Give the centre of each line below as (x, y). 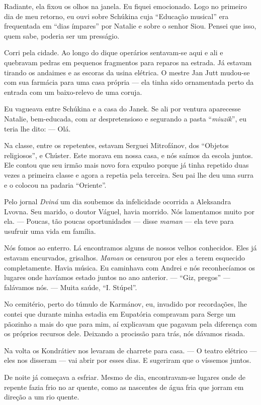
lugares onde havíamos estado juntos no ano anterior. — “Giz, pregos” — (117, 277)
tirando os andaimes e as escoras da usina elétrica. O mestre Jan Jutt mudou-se (127, 72)
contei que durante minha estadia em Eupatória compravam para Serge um (120, 314)
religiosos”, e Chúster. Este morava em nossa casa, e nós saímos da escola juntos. (129, 155)
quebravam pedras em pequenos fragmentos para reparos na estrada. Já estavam (128, 62)
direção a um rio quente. (42, 397)
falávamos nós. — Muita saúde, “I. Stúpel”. (71, 287)
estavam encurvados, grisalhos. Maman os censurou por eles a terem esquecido (124, 258)
